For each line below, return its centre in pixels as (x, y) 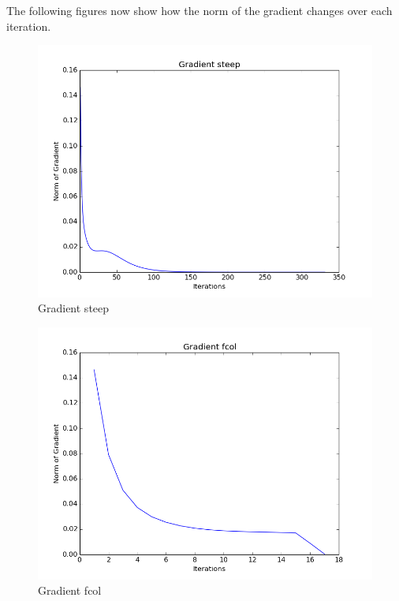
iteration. (29, 26)
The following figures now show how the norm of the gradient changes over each (199, 10)
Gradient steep (74, 308)
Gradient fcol (70, 590)
